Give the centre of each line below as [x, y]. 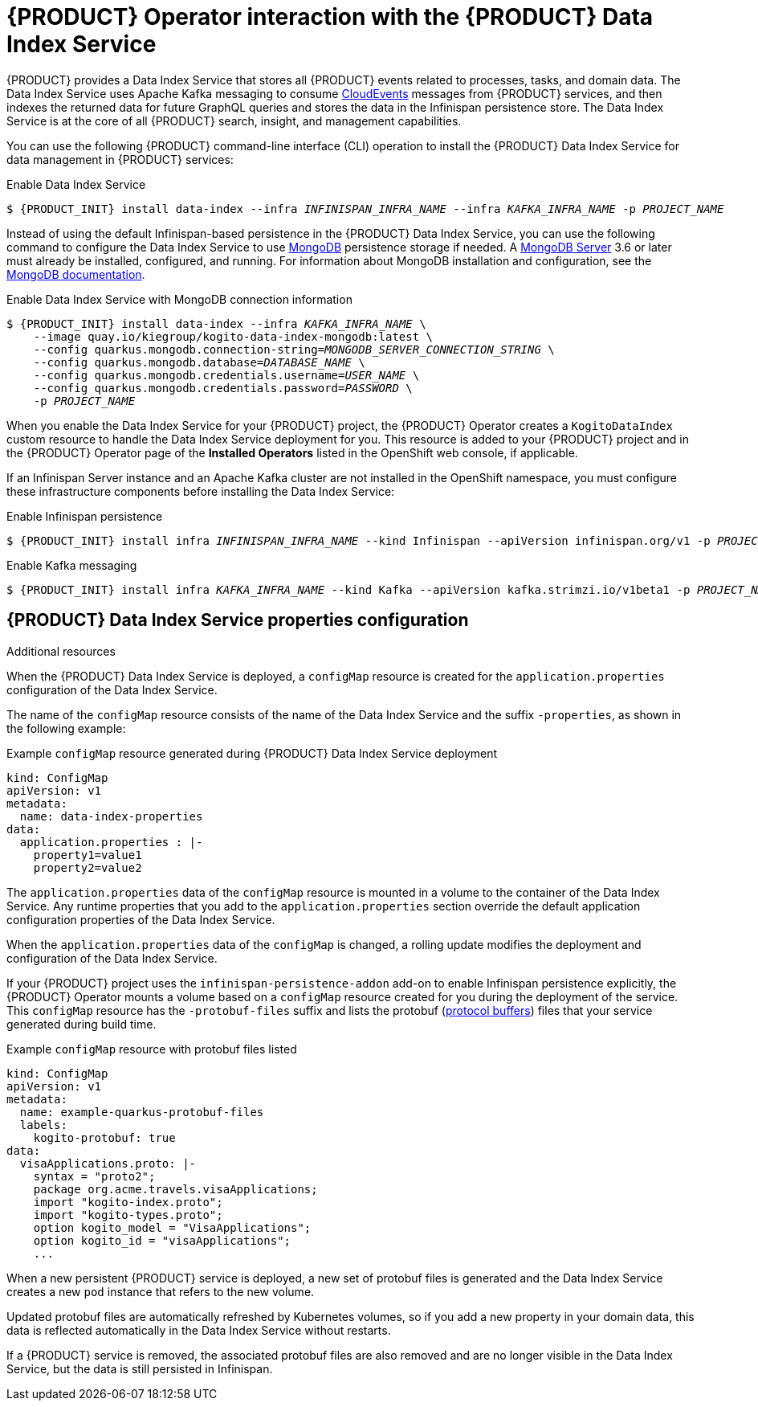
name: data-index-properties [111, 816]
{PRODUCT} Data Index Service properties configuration [238, 620]
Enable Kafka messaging [72, 565]
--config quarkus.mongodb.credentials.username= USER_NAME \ [226, 375]
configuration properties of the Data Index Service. [141, 919]
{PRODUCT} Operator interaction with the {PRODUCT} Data [330, 17]
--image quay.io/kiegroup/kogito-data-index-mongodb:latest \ [233, 336]
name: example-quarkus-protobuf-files [142, 1112]
